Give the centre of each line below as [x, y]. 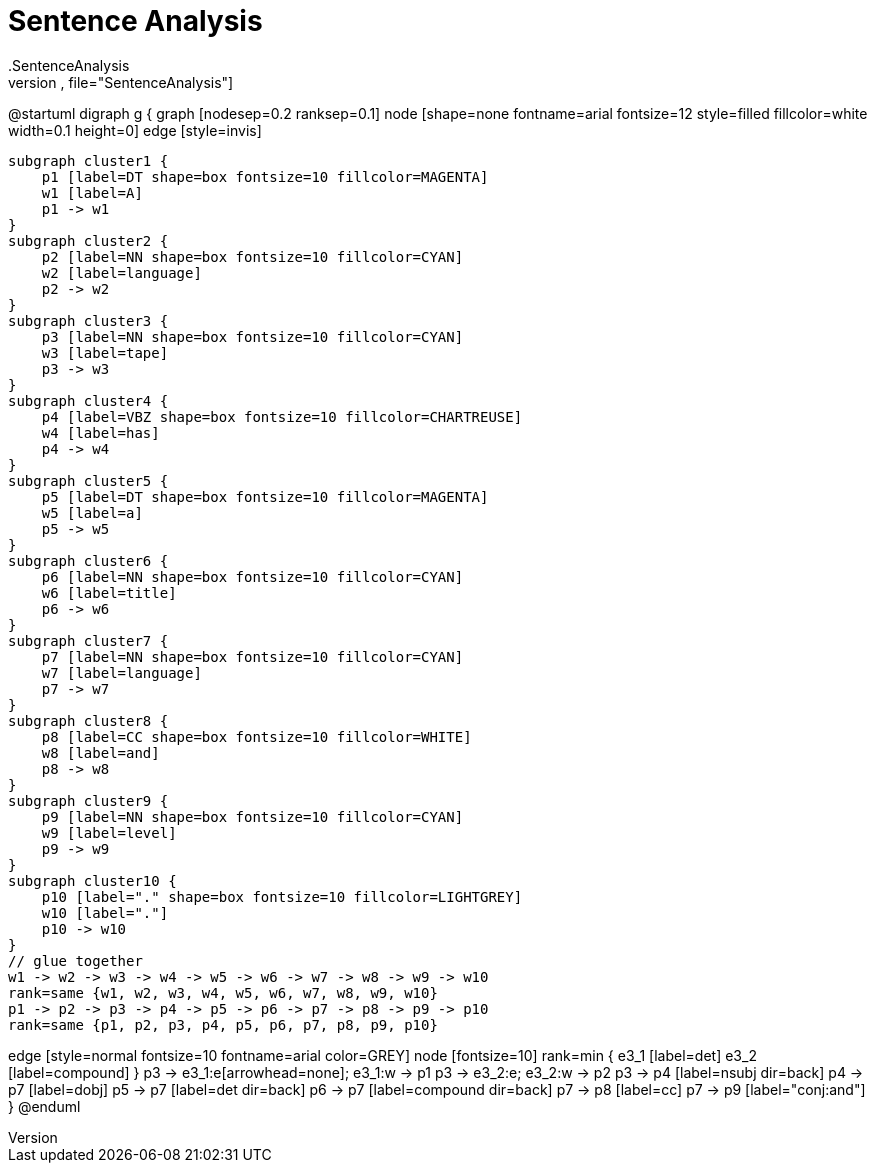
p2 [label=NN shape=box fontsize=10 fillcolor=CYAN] [252, 256]
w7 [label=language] [121, 672]
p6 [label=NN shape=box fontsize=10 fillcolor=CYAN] [252, 576]
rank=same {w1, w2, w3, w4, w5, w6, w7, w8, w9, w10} [223, 992]
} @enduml [44, 1106]
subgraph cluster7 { [88, 640]
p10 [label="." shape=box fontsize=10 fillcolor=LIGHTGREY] [282, 896]
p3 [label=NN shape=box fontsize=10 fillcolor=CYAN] [252, 336]
